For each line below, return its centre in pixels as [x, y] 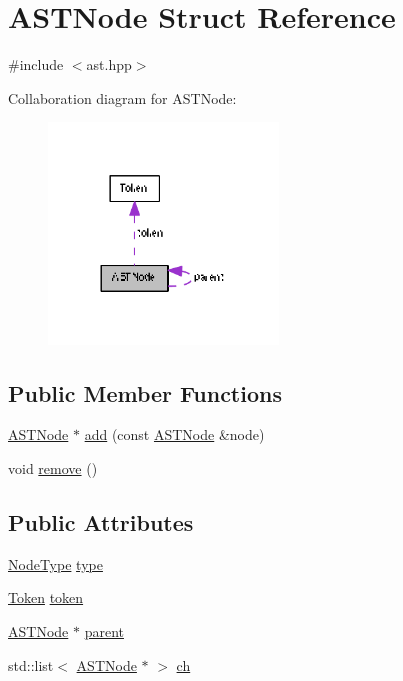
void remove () [53, 468]
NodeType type [55, 563]
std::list [31, 664]
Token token [46, 597]
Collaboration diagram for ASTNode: [122, 97]
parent [104, 631]
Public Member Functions [145, 392]
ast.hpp [109, 64]
